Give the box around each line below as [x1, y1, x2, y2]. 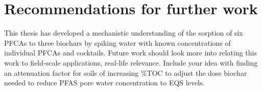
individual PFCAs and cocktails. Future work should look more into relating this [4, 47, 257, 58]
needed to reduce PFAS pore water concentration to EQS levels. [4, 77, 205, 88]
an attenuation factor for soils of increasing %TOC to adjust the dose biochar [4, 67, 247, 78]
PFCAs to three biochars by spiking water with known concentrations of [4, 37, 231, 48]
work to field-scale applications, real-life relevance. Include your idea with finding [4, 57, 258, 68]
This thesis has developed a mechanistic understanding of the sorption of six [4, 27, 243, 38]
